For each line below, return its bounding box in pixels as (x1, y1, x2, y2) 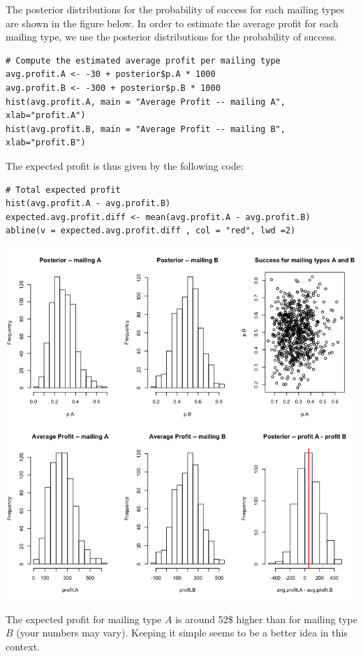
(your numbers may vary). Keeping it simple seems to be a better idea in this (16, 625, 348, 640)
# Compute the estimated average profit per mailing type (6, 55, 281, 66)
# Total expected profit (6, 184, 121, 195)
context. (6, 639, 40, 653)
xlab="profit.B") (6, 138, 86, 148)
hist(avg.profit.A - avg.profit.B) (6, 198, 171, 209)
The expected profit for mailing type (6, 611, 162, 626)
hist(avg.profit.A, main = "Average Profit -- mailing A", (6, 96, 286, 107)
